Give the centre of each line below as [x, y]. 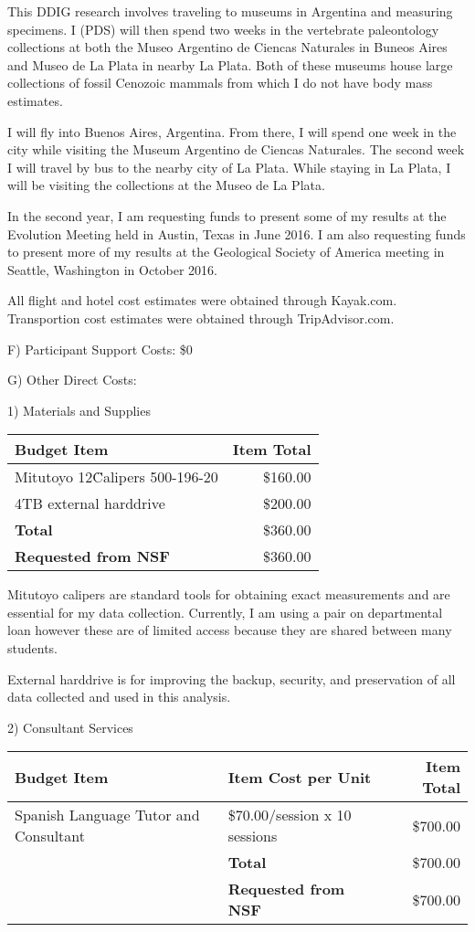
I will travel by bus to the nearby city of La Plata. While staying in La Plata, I [229, 167]
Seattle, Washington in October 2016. [112, 269]
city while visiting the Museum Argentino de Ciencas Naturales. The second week [236, 149]
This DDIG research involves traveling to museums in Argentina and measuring [230, 11]
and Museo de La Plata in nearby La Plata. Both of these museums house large [230, 64]
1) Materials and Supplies [79, 410]
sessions [253, 836]
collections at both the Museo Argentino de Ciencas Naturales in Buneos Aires [227, 47]
